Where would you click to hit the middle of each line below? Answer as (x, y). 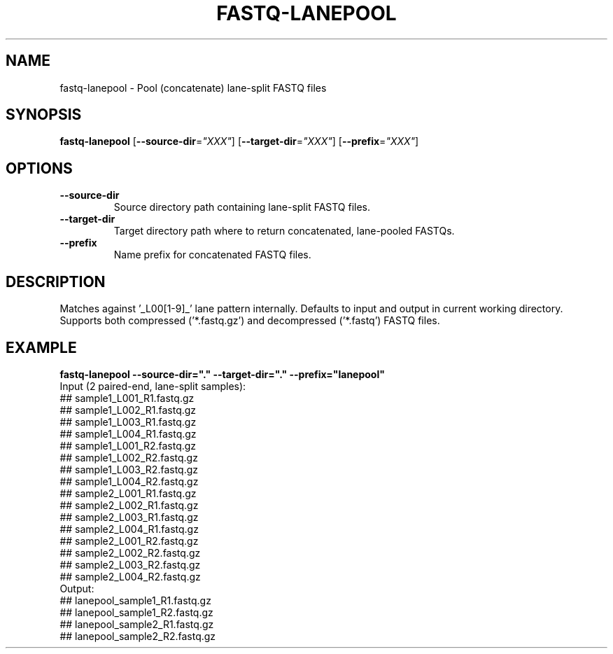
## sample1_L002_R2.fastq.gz (129, 457)
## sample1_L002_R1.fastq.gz (128, 410)
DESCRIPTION (56, 281)
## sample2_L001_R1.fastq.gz (128, 493)
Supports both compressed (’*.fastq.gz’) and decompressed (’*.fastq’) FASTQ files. (250, 321)
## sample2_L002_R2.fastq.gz (130, 552)
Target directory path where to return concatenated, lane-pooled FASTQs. (284, 231)
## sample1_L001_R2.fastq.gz (128, 445)
